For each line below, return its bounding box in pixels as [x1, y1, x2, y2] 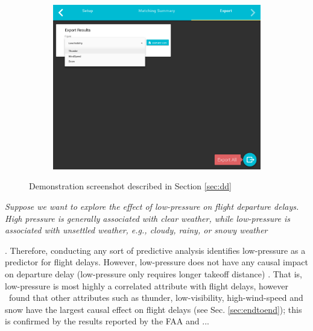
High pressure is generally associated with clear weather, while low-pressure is [5, 212, 290, 224]
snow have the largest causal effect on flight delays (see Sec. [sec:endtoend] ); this [5, 303, 302, 315]
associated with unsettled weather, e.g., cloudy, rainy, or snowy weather [5, 224, 268, 236]
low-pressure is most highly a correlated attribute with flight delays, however [5, 279, 288, 292]
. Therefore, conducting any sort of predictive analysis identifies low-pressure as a [5, 244, 306, 256]
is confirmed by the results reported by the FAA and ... [5, 315, 209, 327]
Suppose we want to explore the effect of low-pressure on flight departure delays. [5, 200, 299, 212]
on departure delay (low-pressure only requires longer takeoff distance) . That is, [5, 267, 302, 280]
